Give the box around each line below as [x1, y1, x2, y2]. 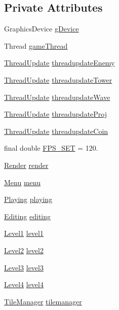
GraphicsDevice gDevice [4, 23, 79, 34]
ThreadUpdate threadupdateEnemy [4, 57, 115, 68]
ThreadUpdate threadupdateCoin [4, 125, 108, 136]
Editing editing [4, 211, 51, 221]
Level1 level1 [4, 228, 44, 238]
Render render [4, 159, 49, 170]
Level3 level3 [4, 262, 44, 272]
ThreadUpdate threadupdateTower [4, 74, 112, 85]
